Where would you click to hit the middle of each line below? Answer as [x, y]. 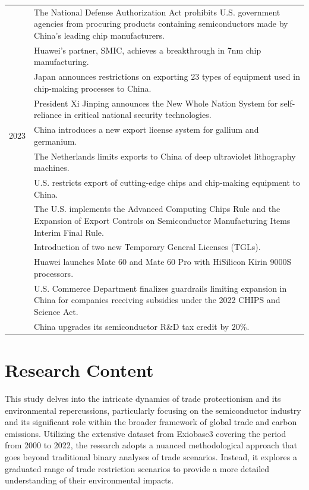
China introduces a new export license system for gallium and [146, 129]
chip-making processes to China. [93, 88]
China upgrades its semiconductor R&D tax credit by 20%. [142, 326]
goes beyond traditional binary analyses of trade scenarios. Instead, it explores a [151, 456]
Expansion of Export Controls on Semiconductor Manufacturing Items [162, 220]
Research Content [79, 370]
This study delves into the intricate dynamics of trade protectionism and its [143, 398]
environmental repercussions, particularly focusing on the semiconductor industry [153, 410]
